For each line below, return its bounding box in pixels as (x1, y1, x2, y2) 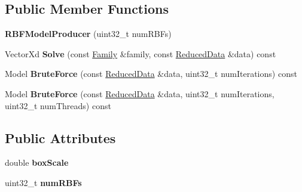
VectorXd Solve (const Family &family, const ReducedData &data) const (5, 47, 276, 60)
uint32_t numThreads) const (5, 99, 111, 112)
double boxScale (5, 156, 69, 169)
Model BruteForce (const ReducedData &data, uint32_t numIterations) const (5, 67, 297, 80)
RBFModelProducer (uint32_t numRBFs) (5, 27, 172, 40)
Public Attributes (5, 128, 116, 147)
